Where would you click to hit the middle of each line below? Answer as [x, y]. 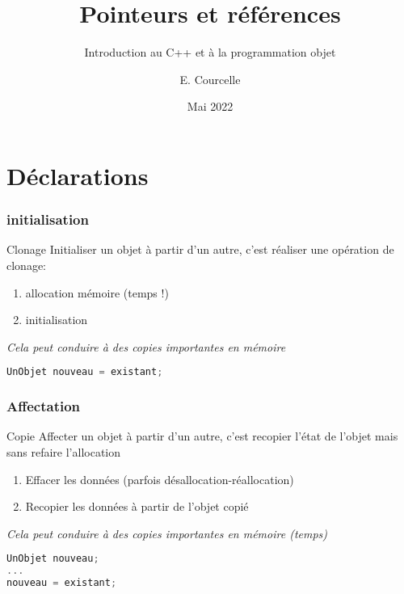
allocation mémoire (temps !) [97, 292]
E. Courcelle [210, 79]
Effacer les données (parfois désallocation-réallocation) [160, 479]
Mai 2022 [210, 106]
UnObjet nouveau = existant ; [85, 372]
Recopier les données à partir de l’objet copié [137, 506]
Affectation [44, 406]
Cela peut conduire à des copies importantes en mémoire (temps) [167, 533]
